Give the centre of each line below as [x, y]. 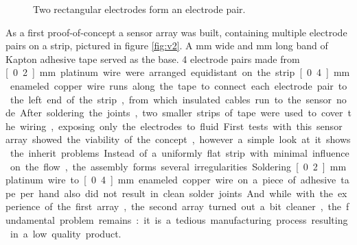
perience [23, 206]
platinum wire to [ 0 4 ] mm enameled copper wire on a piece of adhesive [171, 180]
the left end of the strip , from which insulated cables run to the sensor [171, 99]
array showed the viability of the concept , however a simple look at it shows [178, 139]
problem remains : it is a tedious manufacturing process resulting [204, 219]
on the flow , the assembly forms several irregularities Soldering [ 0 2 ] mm [178, 166]
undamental [30, 219]
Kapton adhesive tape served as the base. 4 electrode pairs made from [153, 59]
